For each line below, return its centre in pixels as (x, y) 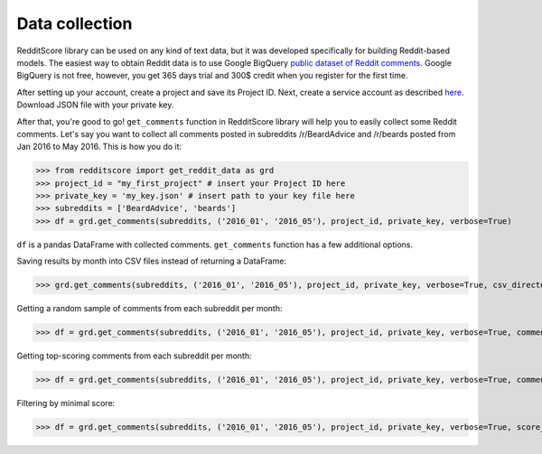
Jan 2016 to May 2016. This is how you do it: (99, 147)
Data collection (75, 23)
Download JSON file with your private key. (95, 105)
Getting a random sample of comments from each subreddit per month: (150, 309)
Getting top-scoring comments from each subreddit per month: (134, 356)
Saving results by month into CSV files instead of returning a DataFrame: (151, 261)
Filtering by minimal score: (66, 403)
